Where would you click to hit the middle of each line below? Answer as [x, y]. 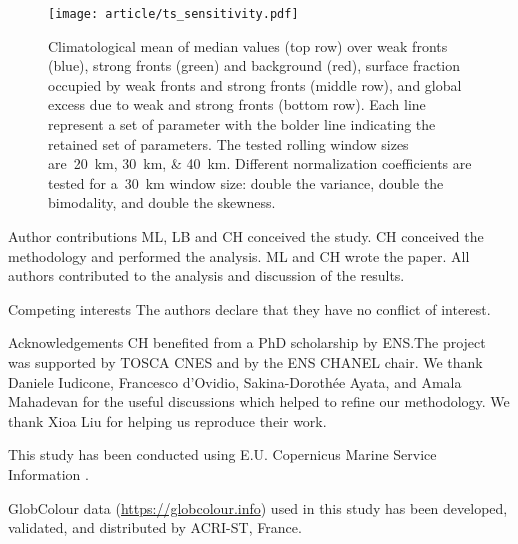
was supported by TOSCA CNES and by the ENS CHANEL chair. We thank [245, 361]
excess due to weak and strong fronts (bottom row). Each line [237, 104]
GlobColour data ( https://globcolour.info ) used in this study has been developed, [258, 507]
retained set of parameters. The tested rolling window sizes [228, 143]
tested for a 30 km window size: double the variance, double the [246, 182]
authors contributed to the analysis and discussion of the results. [206, 275]
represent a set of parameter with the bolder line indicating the [242, 124]
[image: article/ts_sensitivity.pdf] [173, 14]
